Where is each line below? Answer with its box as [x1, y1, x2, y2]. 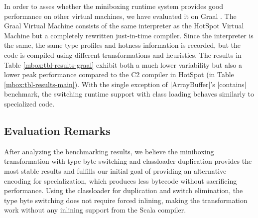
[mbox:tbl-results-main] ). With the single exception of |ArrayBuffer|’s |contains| [4, 79, 247, 89]
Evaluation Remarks [4, 122, 111, 138]
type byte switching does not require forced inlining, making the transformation [4, 195, 248, 205]
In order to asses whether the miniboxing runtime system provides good [4, 1, 224, 11]
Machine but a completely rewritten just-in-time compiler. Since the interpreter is [4, 30, 254, 40]
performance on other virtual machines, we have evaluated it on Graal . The [4, 10, 237, 21]
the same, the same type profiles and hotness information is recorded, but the [4, 40, 241, 50]
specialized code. [4, 98, 55, 109]
